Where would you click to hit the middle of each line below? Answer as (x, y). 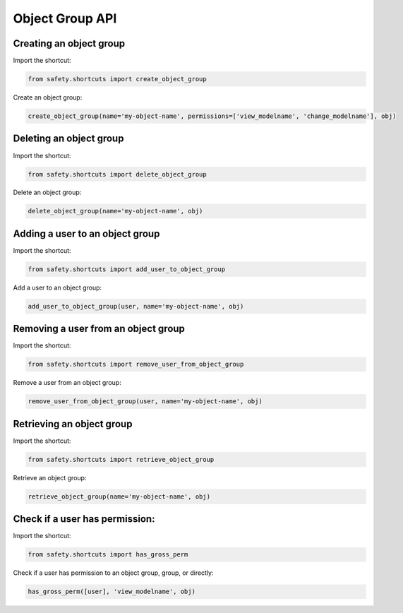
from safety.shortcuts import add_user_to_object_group (127, 269)
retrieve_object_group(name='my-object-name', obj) (119, 496)
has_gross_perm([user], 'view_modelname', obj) (112, 592)
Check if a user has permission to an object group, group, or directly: (114, 573)
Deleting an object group (68, 139)
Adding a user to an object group (86, 233)
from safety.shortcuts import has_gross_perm (108, 555)
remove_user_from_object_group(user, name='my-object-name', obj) (145, 401)
